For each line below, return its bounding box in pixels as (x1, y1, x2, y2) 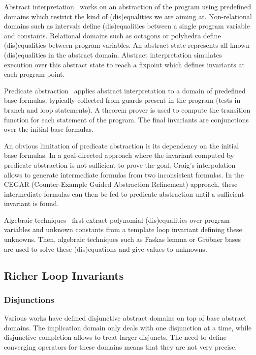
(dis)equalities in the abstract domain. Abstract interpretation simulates (4, 49, 222, 59)
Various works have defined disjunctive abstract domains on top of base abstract (4, 313, 247, 323)
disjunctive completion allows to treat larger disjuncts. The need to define (4, 332, 226, 342)
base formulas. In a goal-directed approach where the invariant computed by (4, 150, 234, 160)
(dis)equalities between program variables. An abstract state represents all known (4, 40, 250, 50)
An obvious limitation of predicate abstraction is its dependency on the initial (4, 140, 239, 150)
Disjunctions (4, 293, 54, 305)
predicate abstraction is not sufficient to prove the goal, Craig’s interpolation (4, 159, 236, 170)
